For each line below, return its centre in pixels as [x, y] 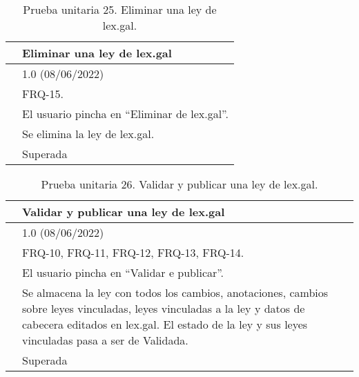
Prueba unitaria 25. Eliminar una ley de [120, 9]
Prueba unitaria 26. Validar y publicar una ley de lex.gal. [179, 184]
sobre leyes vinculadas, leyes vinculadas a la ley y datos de [164, 308]
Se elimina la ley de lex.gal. [88, 134]
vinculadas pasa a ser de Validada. [105, 340]
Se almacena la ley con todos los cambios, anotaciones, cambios [175, 292]
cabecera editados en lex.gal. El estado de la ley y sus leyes [165, 324]
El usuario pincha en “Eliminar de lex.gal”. [125, 114]
